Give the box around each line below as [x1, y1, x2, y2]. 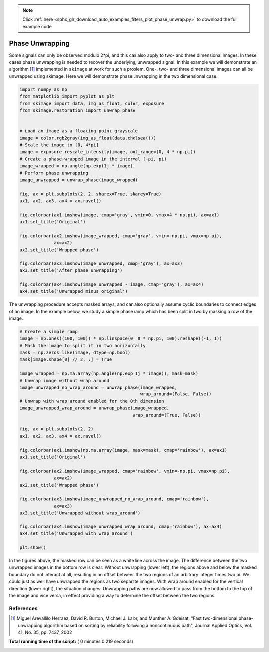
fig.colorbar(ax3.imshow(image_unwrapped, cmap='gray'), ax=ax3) [19, 261, 183, 266]
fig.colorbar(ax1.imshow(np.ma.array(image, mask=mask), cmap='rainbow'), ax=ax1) [19, 447, 228, 453]
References [9, 605, 38, 612]
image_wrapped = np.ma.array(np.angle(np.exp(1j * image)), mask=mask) [19, 371, 199, 376]
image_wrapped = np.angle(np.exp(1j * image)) [19, 163, 135, 169]
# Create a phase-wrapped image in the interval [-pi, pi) [19, 156, 167, 162]
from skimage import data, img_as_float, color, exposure [19, 100, 164, 106]
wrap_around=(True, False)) [133, 412, 201, 418]
